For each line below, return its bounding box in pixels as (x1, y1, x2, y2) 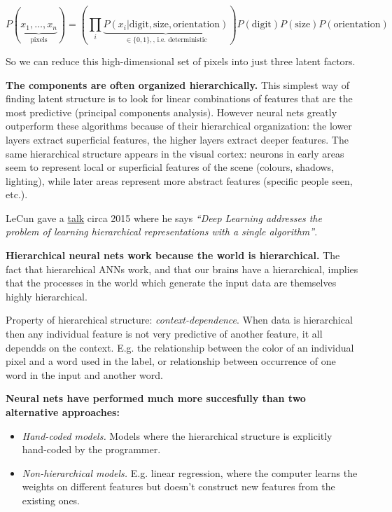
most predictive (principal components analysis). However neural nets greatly (6, 104, 337, 119)
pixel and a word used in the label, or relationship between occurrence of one (6, 354, 336, 368)
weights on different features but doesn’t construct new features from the (22, 479, 335, 494)
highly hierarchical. (6, 289, 87, 303)
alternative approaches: (6, 405, 120, 419)
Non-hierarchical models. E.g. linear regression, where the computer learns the (22, 465, 358, 480)
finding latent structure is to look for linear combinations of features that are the (6, 91, 353, 106)
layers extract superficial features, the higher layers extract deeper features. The (6, 132, 349, 146)
